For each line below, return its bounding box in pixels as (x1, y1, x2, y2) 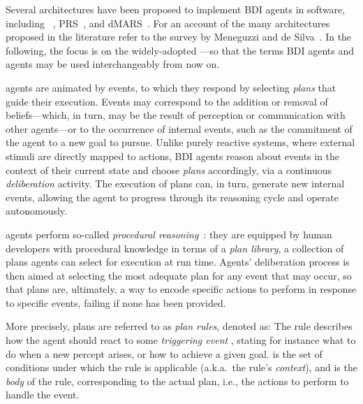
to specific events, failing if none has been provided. (6, 295, 226, 310)
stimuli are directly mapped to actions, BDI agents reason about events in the (6, 148, 340, 163)
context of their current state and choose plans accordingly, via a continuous (6, 162, 332, 177)
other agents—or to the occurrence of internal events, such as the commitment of (6, 121, 353, 136)
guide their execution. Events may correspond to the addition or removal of (6, 94, 328, 108)
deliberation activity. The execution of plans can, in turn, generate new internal (6, 176, 345, 191)
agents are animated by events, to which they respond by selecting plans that (6, 80, 336, 94)
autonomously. (6, 203, 67, 218)
